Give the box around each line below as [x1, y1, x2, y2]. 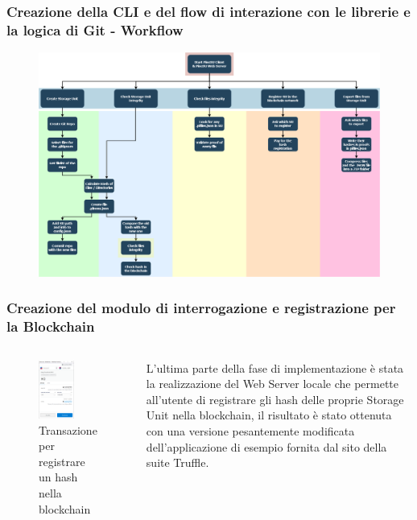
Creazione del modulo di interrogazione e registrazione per [6, 298, 396, 318]
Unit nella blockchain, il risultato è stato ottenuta [146, 407, 392, 423]
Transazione [39, 421, 97, 438]
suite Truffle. [146, 454, 209, 471]
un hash [39, 468, 78, 485]
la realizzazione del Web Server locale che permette [146, 375, 399, 392]
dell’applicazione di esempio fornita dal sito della [146, 438, 387, 455]
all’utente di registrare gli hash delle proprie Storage [146, 390, 404, 407]
